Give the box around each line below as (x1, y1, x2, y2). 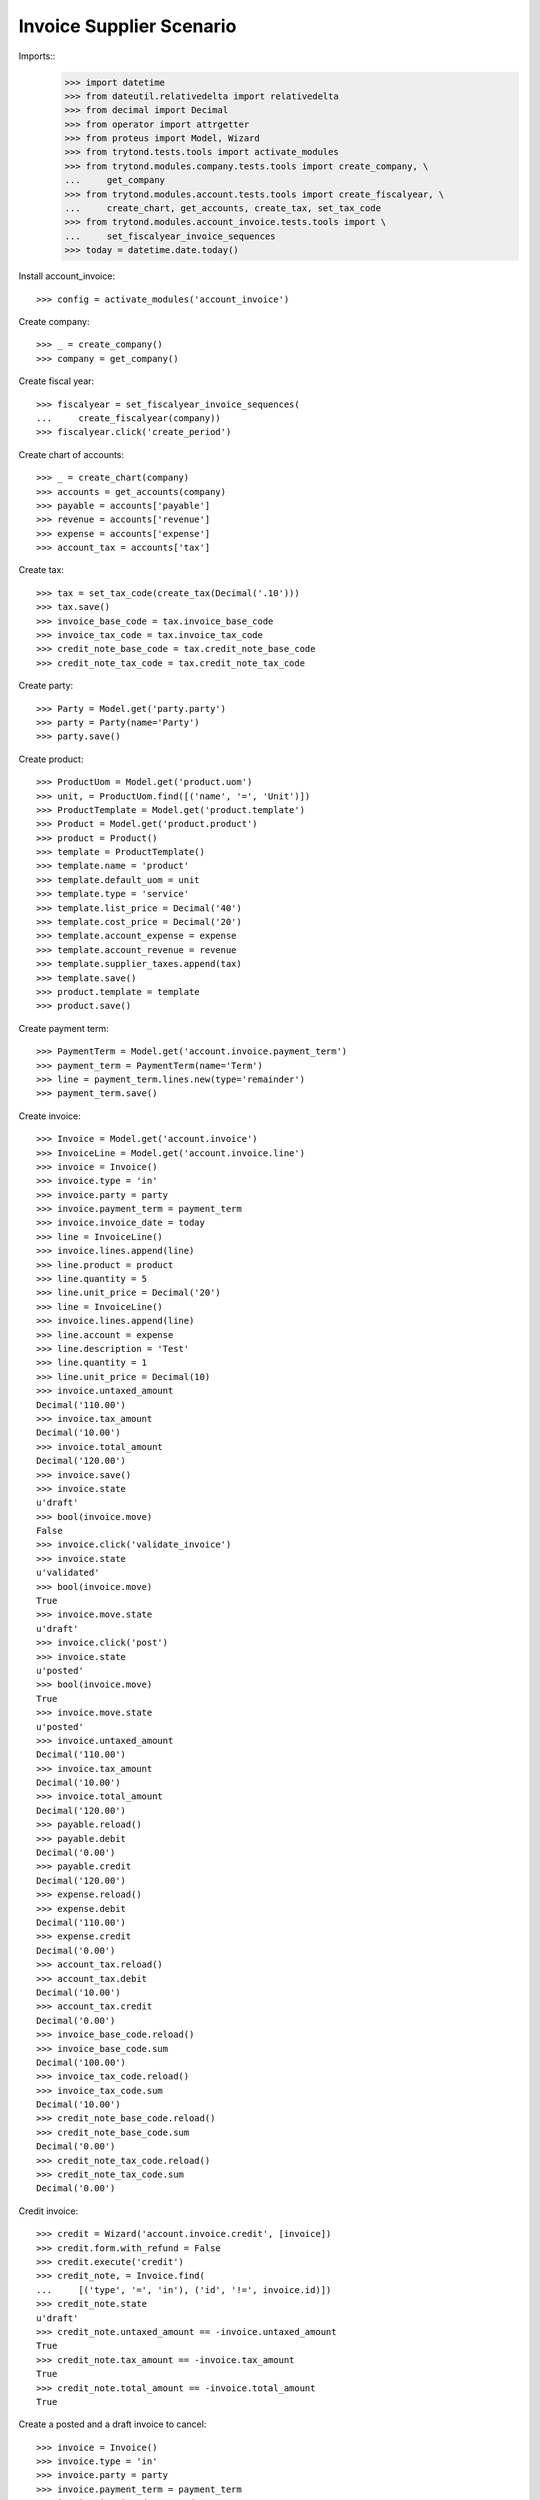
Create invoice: (18, 1110, 81, 1122)
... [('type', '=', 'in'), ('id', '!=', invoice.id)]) (36, 2284, 332, 2295)
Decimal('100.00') (36, 2056, 127, 2068)
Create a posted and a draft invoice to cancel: (18, 2418, 207, 2430)
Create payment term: (18, 1022, 109, 1034)
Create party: (18, 680, 74, 692)
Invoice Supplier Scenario (18, 15, 237, 37)
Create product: (18, 753, 84, 765)
